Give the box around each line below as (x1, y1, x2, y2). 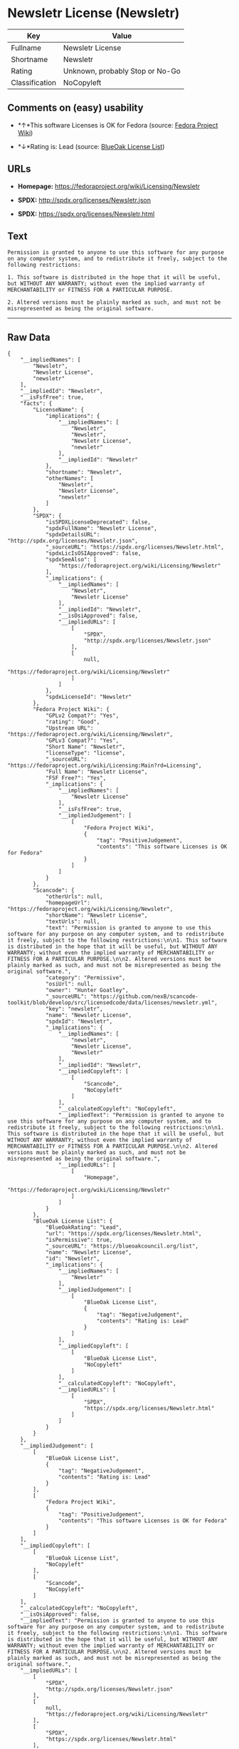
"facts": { (20, 400, 53, 407)
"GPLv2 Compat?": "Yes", (45, 712, 119, 720)
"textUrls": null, (45, 918, 100, 925)
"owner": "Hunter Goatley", (45, 986, 129, 994)
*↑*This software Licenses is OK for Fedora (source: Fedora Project (17, 121, 218, 129)
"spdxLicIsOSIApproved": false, (45, 550, 142, 557)
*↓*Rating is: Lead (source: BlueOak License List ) (17, 142, 165, 151)
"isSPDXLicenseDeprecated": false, (45, 519, 152, 526)
